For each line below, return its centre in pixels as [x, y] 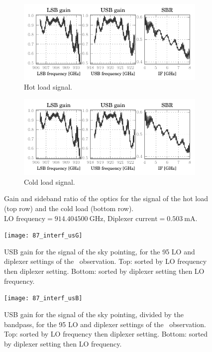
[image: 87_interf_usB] [43, 298]
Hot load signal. [48, 87]
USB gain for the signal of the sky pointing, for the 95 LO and [100, 251]
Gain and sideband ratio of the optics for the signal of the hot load [106, 198]
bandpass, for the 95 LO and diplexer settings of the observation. [105, 324]
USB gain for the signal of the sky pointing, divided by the [94, 314]
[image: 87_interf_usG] [43, 236]
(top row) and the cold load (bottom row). [69, 208]
